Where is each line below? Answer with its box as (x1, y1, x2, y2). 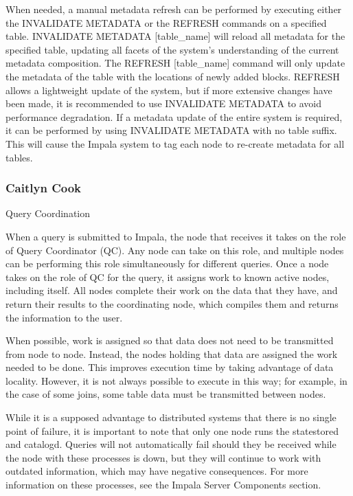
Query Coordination (5, 206, 91, 221)
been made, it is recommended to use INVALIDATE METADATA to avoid (5, 96, 322, 111)
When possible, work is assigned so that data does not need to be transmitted (5, 333, 334, 348)
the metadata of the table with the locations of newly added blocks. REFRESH (5, 69, 340, 83)
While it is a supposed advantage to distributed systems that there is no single (5, 410, 337, 425)
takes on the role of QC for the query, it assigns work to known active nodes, (5, 269, 330, 284)
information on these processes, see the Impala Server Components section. (5, 477, 321, 492)
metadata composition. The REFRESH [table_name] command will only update (5, 56, 345, 70)
